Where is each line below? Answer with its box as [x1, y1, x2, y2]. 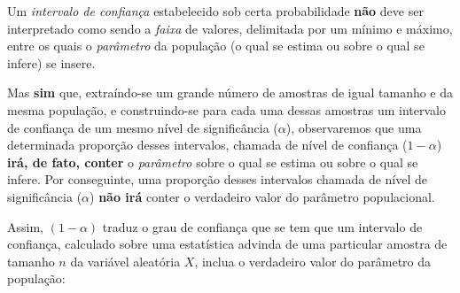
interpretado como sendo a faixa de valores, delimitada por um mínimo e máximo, [7, 19, 453, 37]
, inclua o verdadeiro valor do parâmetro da [194, 251, 432, 270]
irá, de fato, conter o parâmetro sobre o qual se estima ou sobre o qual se [7, 152, 418, 171]
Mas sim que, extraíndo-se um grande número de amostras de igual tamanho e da [7, 83, 454, 102]
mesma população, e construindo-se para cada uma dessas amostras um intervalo [7, 100, 446, 119]
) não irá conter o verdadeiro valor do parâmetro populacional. [90, 187, 435, 205]
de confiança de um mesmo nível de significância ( [7, 118, 278, 136]
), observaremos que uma [285, 118, 422, 136]
